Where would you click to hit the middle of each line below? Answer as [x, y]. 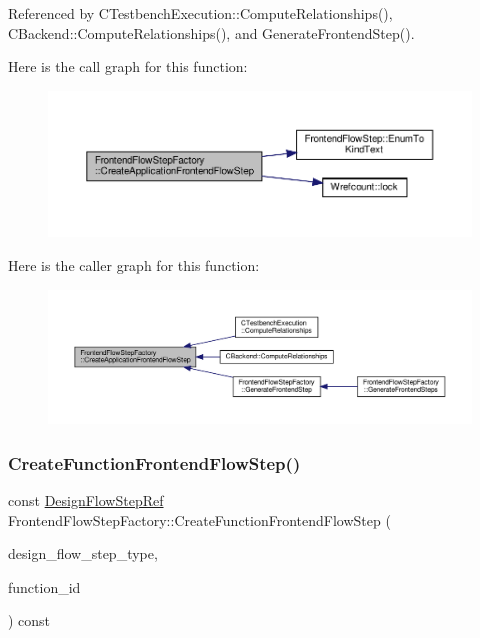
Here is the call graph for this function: [128, 66]
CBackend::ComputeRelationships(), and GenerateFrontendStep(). [211, 32]
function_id [44, 586]
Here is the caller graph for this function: [134, 265]
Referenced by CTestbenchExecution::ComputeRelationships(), [200, 13]
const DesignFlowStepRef [86, 499]
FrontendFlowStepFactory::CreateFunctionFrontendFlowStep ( [199, 519]
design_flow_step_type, [83, 553]
